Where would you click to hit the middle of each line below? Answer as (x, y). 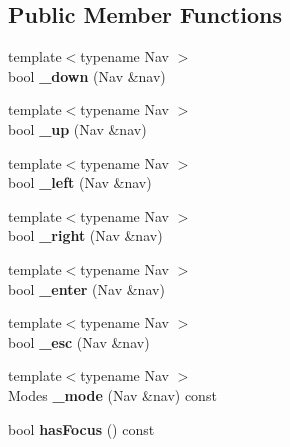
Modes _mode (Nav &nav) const (112, 394)
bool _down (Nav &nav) (87, 75)
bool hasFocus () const (81, 428)
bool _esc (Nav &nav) (79, 341)
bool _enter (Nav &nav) (86, 288)
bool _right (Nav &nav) (85, 235)
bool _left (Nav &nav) (80, 182)
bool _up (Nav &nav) (77, 128)
